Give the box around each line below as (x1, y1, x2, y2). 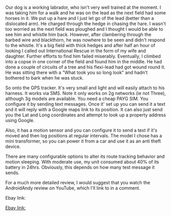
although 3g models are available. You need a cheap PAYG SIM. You (5, 95, 149, 102)
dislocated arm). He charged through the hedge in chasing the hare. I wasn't (5, 20, 166, 27)
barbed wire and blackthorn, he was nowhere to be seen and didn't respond (5, 37, 165, 43)
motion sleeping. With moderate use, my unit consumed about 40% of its (5, 159, 159, 165)
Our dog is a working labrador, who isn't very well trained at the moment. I (5, 5, 161, 10)
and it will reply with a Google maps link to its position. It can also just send (5, 107, 163, 112)
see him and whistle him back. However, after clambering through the (5, 32, 152, 37)
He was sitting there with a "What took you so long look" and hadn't (5, 69, 148, 76)
